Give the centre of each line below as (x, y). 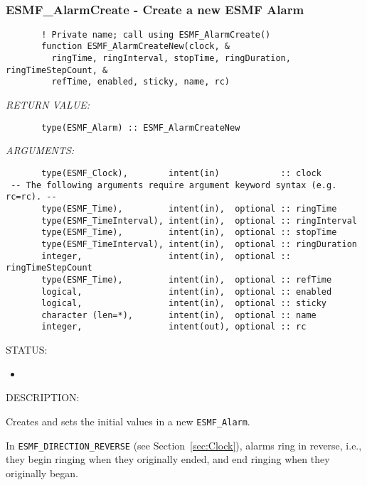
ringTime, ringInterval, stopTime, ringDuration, (171, 59)
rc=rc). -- (31, 197)
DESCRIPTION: (43, 397)
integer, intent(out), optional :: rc (174, 327)
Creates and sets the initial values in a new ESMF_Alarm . (128, 421)
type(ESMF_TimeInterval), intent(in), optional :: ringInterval (199, 220)
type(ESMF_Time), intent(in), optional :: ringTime (189, 208)
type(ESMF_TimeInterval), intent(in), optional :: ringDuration (199, 244)
